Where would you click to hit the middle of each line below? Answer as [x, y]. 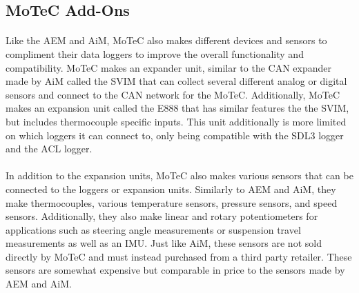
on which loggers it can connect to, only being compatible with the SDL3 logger [175, 135]
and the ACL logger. [49, 149]
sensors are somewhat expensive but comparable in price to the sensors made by [175, 270]
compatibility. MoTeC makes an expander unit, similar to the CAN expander [169, 67]
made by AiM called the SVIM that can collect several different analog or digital [176, 81]
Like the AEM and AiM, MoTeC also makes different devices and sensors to [166, 40]
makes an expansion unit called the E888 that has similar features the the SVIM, [177, 108]
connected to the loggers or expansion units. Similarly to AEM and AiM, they [171, 189]
